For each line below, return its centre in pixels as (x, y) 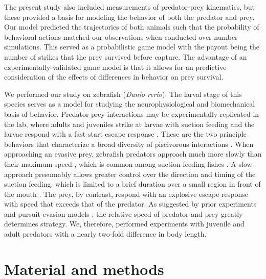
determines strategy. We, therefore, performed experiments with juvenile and (124, 224)
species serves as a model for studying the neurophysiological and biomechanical (130, 104)
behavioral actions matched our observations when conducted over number (121, 36)
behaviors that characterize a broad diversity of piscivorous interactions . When (129, 144)
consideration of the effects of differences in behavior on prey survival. (114, 77)
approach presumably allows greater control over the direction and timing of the (130, 174)
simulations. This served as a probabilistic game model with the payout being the (132, 47)
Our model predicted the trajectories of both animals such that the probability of (132, 27)
